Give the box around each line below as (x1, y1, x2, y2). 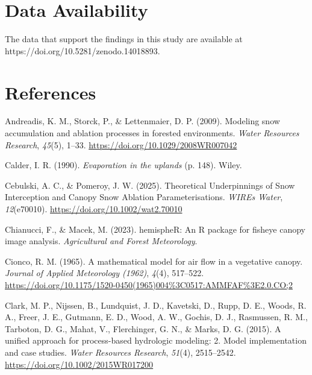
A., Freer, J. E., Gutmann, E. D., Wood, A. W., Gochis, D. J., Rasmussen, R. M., (5, 310, 308, 323)
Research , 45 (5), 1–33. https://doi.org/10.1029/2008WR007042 (5, 138, 237, 151)
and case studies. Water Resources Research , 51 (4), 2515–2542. (5, 345, 236, 358)
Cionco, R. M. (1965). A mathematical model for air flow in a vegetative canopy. (5, 254, 303, 267)
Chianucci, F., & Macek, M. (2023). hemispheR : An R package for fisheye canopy (5, 222, 305, 235)
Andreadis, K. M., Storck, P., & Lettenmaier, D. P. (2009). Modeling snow (5, 115, 280, 127)
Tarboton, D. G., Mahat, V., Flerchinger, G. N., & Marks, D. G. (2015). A (5, 322, 281, 335)
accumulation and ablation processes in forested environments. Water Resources (5, 127, 299, 139)
